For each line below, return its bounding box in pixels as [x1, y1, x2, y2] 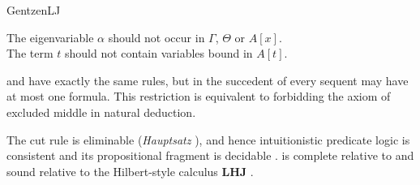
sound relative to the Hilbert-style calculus [6, 162, 218, 179]
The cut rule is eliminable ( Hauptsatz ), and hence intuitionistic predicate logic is [6, 131, 410, 148]
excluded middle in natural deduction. [6, 103, 196, 120]
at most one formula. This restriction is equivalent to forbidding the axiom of [6, 88, 391, 105]
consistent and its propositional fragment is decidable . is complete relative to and [6, 147, 414, 164]
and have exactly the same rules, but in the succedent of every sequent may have [6, 71, 409, 88]
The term [6, 45, 54, 62]
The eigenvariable [6, 28, 94, 45]
